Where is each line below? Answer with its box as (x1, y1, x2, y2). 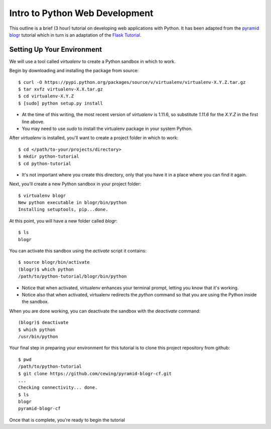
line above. (22, 119, 45, 125)
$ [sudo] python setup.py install (18, 100, 103, 106)
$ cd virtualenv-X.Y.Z (18, 93, 74, 99)
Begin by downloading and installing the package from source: (9, 68, 139, 74)
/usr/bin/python (18, 334, 58, 339)
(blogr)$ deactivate (18, 319, 69, 326)
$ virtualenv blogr (18, 192, 66, 198)
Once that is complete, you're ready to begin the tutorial (9, 417, 125, 423)
